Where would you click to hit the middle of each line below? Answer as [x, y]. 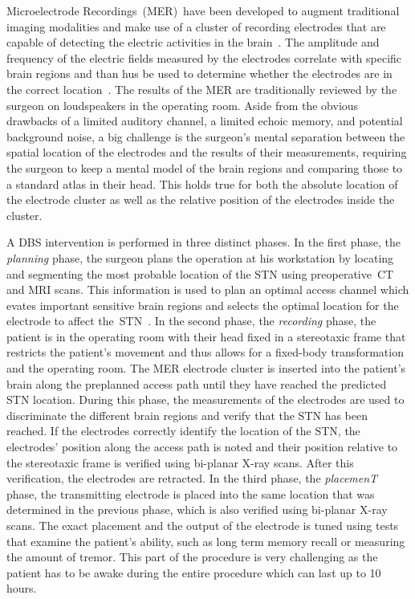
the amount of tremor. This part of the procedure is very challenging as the [192, 557]
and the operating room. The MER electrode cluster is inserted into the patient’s [206, 368]
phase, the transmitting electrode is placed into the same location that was [191, 493]
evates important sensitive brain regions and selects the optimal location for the [203, 305]
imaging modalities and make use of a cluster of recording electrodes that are [196, 26]
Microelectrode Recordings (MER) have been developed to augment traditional [203, 10]
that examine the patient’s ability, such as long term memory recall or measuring [206, 541]
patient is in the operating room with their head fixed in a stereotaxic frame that [206, 336]
